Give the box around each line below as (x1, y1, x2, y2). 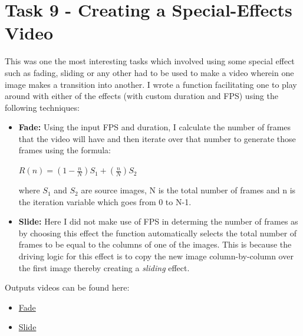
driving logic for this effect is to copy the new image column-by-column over (18, 250, 294, 262)
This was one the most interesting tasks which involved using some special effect (5, 55, 295, 67)
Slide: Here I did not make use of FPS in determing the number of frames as (18, 215, 298, 228)
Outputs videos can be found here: (5, 281, 130, 294)
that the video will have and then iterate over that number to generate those (18, 132, 296, 144)
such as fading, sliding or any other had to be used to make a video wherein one (5, 66, 294, 78)
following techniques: (5, 101, 80, 113)
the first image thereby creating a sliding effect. (18, 261, 190, 274)
